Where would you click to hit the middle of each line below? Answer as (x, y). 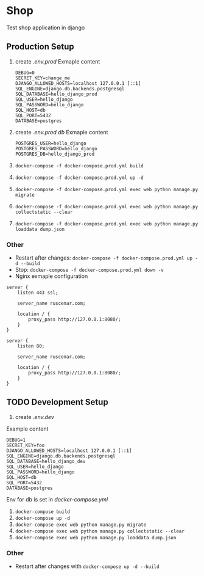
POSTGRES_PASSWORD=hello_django (56, 148)
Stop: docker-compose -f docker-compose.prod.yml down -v (89, 270)
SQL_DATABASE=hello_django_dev (46, 461)
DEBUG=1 (16, 440)
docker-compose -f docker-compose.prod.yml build (79, 166)
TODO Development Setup (57, 402)
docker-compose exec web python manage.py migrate (81, 525)
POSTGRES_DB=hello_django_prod (55, 154)
